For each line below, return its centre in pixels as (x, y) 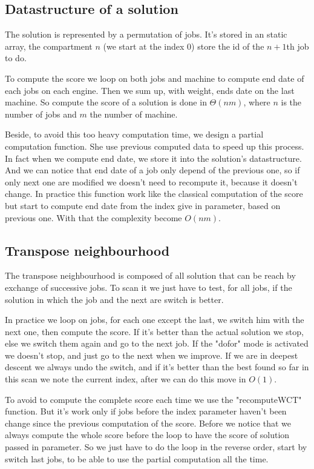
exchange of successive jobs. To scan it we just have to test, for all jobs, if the (149, 287)
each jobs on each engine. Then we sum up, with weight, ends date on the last (150, 90)
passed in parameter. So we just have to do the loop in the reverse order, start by (156, 447)
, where (257, 102)
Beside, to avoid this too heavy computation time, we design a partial (134, 134)
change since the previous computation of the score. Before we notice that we (148, 423)
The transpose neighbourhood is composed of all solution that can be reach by (150, 275)
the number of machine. (134, 114)
